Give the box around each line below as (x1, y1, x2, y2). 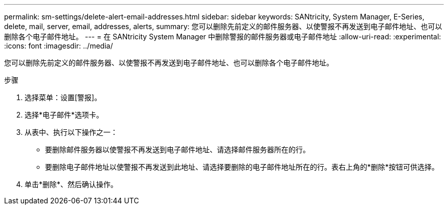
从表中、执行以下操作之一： (25, 128, 118, 136)
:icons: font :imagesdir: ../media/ (4, 41, 113, 50)
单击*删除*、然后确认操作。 (25, 180, 118, 189)
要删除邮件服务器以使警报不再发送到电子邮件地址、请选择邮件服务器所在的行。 (45, 145, 310, 154)
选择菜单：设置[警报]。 (25, 93, 102, 102)
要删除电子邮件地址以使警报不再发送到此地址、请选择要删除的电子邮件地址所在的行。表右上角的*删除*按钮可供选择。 (45, 162, 439, 171)
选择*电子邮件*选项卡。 (25, 110, 104, 119)
